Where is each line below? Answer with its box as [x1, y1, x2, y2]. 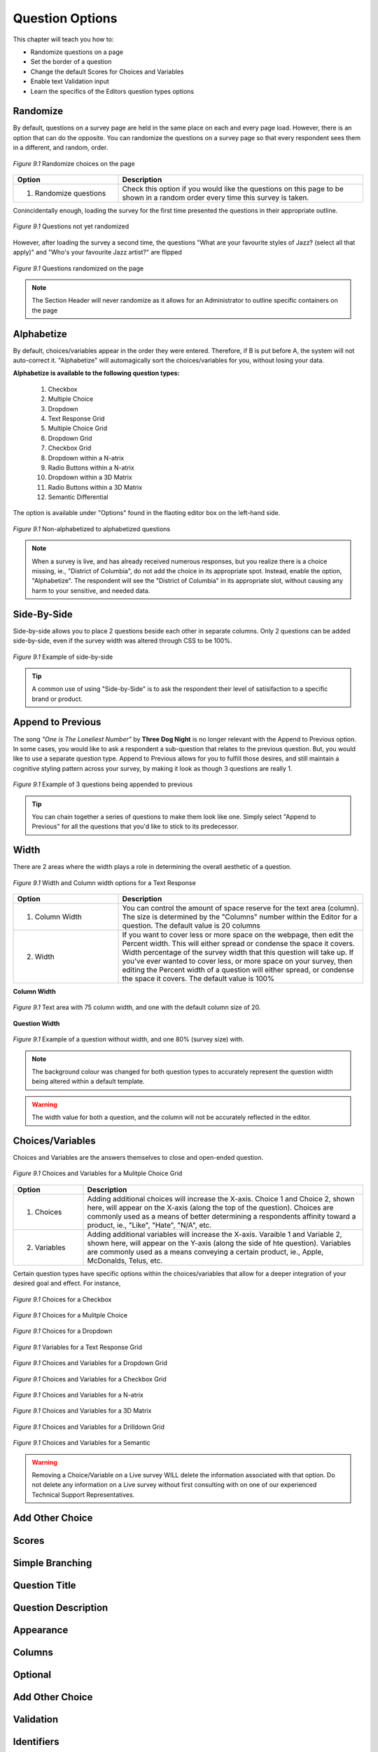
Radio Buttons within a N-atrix [48, 463, 134, 472]
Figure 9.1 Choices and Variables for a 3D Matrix [13, 1407, 152, 1415]
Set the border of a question [30, 57, 112, 66]
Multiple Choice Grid [48, 424, 108, 432]
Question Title [13, 1579, 76, 1591]
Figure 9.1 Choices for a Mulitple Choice [13, 1310, 128, 1319]
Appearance [13, 1624, 69, 1636]
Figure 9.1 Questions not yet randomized [13, 222, 129, 231]
